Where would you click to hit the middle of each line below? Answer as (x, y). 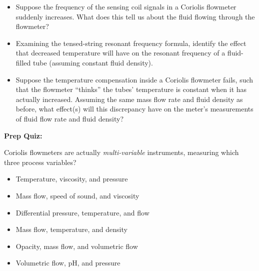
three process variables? (40, 162)
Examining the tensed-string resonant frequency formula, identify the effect (131, 43)
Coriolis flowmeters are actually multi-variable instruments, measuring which (121, 152)
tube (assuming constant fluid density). (93, 62)
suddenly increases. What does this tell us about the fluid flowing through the (135, 16)
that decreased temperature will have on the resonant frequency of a (120, 53)
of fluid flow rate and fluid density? (70, 118)
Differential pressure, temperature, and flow (82, 212)
